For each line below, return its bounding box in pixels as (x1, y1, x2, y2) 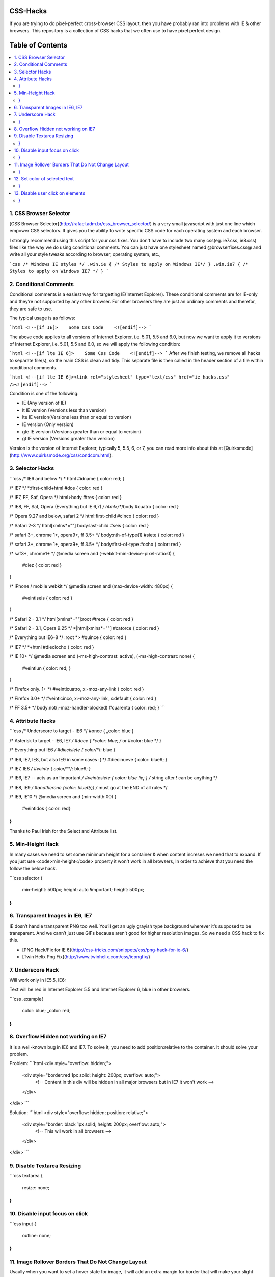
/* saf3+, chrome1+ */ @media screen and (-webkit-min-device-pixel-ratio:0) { (9, 551, 175, 557)
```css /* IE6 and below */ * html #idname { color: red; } (9, 476, 125, 482)
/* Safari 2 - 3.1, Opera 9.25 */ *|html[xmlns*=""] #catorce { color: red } (9, 625, 160, 631)
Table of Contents (9, 41, 68, 50)
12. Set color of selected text (14, 176, 74, 182)
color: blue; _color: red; (22, 1007, 71, 1013)
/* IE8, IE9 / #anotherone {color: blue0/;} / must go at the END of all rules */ (9, 784, 168, 790)
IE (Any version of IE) (22, 400, 66, 406)
